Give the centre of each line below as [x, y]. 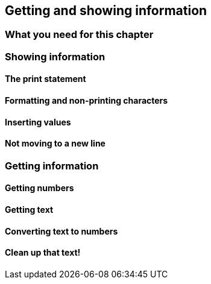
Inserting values [38, 122]
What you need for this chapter [79, 35]
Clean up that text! [43, 253]
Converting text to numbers [61, 231]
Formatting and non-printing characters [87, 101]
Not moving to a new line [55, 144]
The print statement [46, 79]
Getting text [29, 210]
